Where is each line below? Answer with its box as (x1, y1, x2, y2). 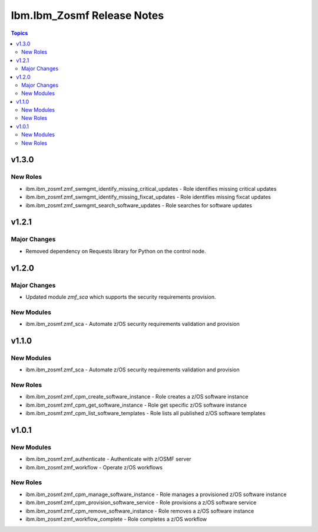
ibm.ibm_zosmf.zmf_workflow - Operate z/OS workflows (25, 464, 163, 471)
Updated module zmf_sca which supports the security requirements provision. (25, 293, 216, 301)
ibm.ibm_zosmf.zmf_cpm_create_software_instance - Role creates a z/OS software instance (25, 393, 249, 400)
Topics (11, 30, 28, 37)
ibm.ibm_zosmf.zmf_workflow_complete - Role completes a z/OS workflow (25, 515, 207, 523)
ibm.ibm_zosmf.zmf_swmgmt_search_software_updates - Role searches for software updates (25, 201, 253, 209)
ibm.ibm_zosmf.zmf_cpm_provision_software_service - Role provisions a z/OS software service (25, 499, 257, 506)
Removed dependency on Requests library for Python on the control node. (25, 247, 206, 254)
